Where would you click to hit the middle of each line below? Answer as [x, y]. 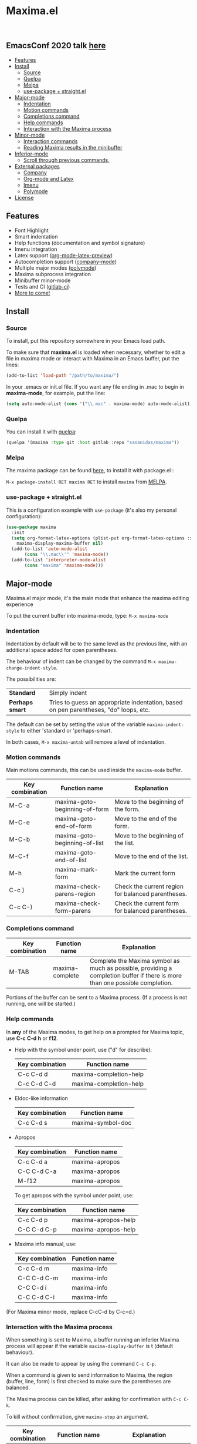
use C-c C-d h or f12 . [32, 1038]
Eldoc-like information [41, 1098]
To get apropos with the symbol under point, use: [74, 1195]
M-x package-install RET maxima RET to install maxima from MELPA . [86, 482]
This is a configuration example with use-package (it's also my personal [91, 510]
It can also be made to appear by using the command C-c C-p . [81, 1364]
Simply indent [68, 693]
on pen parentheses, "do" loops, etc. [99, 710]
